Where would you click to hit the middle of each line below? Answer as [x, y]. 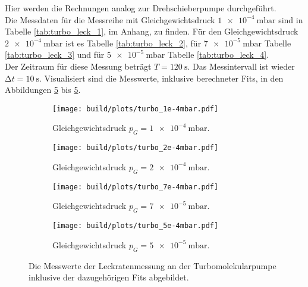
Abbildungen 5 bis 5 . [43, 90]
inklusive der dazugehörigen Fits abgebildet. [109, 277]
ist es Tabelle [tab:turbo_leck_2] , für [133, 43]
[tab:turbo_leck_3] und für [55, 54]
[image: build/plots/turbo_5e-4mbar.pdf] [136, 226]
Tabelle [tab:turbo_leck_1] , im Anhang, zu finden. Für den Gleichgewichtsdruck [152, 31]
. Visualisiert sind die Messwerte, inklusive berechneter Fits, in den [161, 78]
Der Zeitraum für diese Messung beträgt [78, 66]
